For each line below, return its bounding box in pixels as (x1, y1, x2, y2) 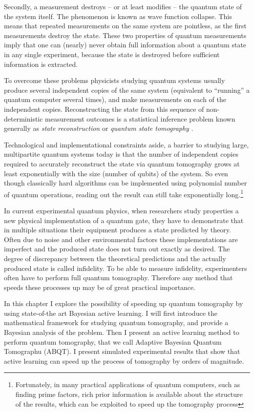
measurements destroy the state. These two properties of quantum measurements (4, 30, 247, 40)
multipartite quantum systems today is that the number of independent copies (4, 149, 238, 159)
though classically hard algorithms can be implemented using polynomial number (4, 178, 247, 188)
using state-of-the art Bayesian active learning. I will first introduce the (4, 308, 217, 318)
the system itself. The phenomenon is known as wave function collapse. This (4, 11, 232, 21)
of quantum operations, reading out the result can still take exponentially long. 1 (4, 187, 244, 199)
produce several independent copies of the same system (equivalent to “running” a (4, 84, 250, 95)
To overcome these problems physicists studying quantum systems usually (4, 75, 225, 85)
